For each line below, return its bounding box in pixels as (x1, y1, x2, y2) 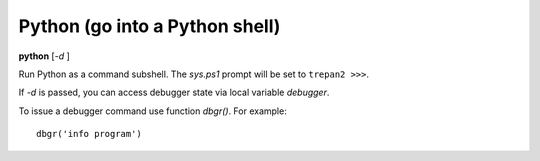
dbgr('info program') (36, 128, 142, 140)
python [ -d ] (18, 50, 70, 62)
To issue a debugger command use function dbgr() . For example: (18, 105, 287, 117)
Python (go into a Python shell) (18, 15, 281, 37)
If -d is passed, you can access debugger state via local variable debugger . (18, 86, 330, 99)
